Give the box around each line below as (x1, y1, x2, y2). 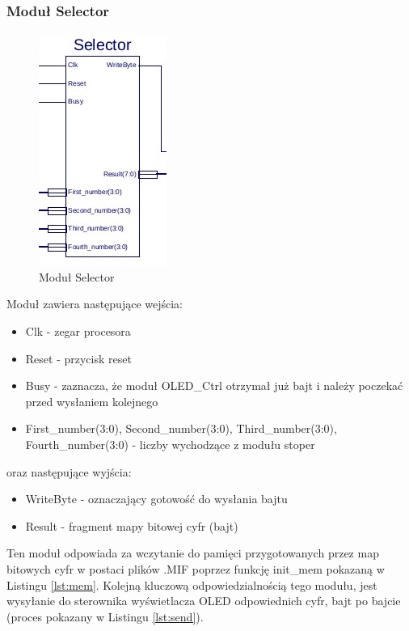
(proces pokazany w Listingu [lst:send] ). (6, 608, 204, 625)
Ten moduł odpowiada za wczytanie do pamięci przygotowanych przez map (6, 544, 379, 561)
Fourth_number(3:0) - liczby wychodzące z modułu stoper (25, 435, 315, 452)
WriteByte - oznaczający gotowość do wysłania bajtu (25, 490, 288, 507)
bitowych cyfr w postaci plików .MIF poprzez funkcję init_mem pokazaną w (6, 560, 385, 577)
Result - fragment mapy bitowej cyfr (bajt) (25, 517, 238, 534)
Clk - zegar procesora (25, 323, 131, 339)
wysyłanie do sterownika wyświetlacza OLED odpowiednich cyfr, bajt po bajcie (6, 592, 401, 609)
